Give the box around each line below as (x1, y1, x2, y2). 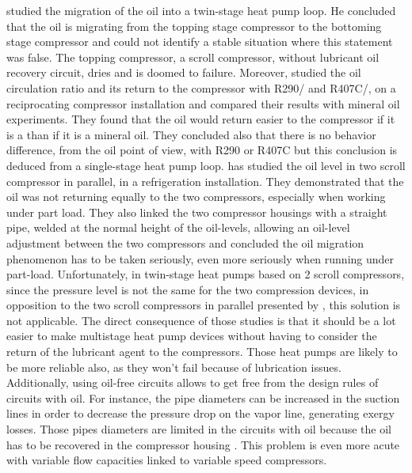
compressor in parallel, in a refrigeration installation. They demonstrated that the (6, 172, 404, 189)
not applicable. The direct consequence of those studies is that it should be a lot (6, 312, 396, 328)
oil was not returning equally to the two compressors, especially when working (6, 188, 386, 205)
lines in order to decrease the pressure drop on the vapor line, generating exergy (6, 405, 395, 422)
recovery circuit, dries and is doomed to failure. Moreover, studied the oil (6, 64, 361, 81)
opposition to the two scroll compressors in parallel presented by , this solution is (6, 297, 401, 313)
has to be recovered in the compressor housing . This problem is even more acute (6, 436, 400, 452)
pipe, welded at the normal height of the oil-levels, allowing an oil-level (6, 219, 350, 236)
